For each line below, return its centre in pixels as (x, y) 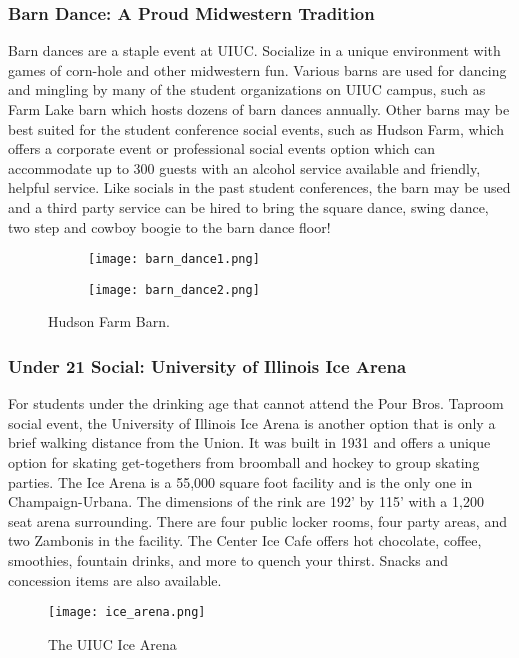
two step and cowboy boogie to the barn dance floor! (169, 226)
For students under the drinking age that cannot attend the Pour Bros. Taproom (256, 403)
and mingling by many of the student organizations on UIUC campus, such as (247, 89)
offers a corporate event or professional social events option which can (222, 148)
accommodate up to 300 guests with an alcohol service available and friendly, (244, 167)
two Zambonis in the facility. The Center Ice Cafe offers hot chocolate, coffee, (245, 540)
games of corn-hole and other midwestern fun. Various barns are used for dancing (257, 69)
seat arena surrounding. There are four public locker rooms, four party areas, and (257, 520)
